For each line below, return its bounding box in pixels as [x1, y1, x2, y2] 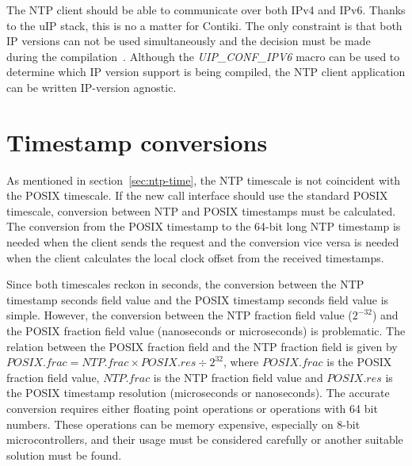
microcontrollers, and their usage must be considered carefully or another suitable [6, 431, 403, 448]
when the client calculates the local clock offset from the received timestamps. [6, 249, 384, 265]
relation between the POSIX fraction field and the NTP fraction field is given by [6, 338, 398, 354]
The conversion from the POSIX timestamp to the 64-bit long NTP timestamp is [6, 218, 401, 235]
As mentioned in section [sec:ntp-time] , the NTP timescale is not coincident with [6, 171, 401, 188]
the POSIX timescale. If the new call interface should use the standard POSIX [6, 187, 388, 204]
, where [223, 353, 259, 370]
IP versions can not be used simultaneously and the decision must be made [6, 32, 371, 49]
